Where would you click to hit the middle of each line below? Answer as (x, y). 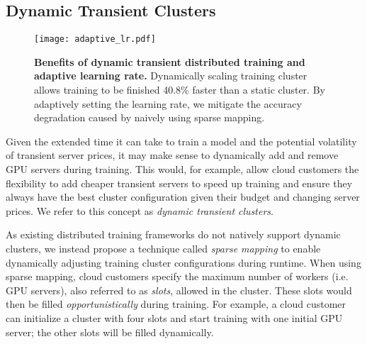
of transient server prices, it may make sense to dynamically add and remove (172, 155)
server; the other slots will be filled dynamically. (110, 332)
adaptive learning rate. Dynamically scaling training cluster (171, 76)
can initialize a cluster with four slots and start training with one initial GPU (174, 317)
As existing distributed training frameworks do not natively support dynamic (173, 234)
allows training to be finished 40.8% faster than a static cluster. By (180, 90)
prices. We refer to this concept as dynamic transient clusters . (140, 210)
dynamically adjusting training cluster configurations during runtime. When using (183, 262)
